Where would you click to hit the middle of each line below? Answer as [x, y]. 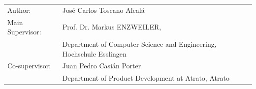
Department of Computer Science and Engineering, [139, 44]
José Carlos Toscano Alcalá [103, 10]
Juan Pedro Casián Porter [102, 66]
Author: [19, 10]
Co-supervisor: [29, 66]
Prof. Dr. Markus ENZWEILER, [112, 27]
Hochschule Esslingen [94, 53]
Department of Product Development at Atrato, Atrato [146, 78]
